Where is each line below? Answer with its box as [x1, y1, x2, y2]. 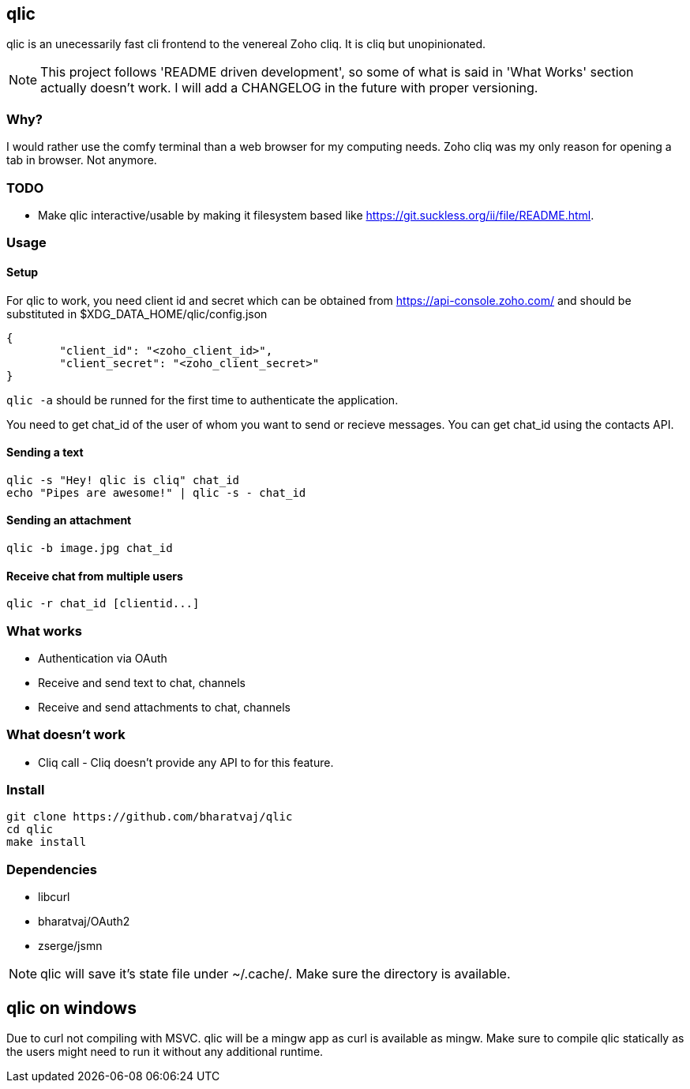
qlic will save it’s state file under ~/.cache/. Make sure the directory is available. [40, 966, 511, 982]
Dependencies [6, 861, 98, 877]
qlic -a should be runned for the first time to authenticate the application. [6, 392, 399, 407]
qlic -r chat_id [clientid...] [6, 597, 200, 610]
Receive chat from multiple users [6, 569, 183, 583]
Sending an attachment [6, 513, 132, 528]
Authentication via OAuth [38, 651, 167, 665]
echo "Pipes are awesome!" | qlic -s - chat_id [6, 486, 306, 499]
